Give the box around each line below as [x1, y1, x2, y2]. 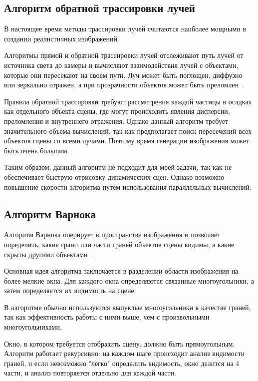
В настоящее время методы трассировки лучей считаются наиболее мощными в [4, 23, 247, 34]
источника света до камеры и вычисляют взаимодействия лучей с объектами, [4, 59, 239, 70]
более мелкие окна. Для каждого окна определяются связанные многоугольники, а [4, 275, 254, 286]
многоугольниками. [4, 322, 62, 332]
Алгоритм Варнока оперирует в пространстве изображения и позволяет [4, 229, 221, 240]
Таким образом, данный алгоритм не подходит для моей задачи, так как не [4, 162, 232, 172]
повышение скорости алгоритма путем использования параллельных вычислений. [4, 181, 252, 192]
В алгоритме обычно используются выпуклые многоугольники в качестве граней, [4, 302, 251, 312]
